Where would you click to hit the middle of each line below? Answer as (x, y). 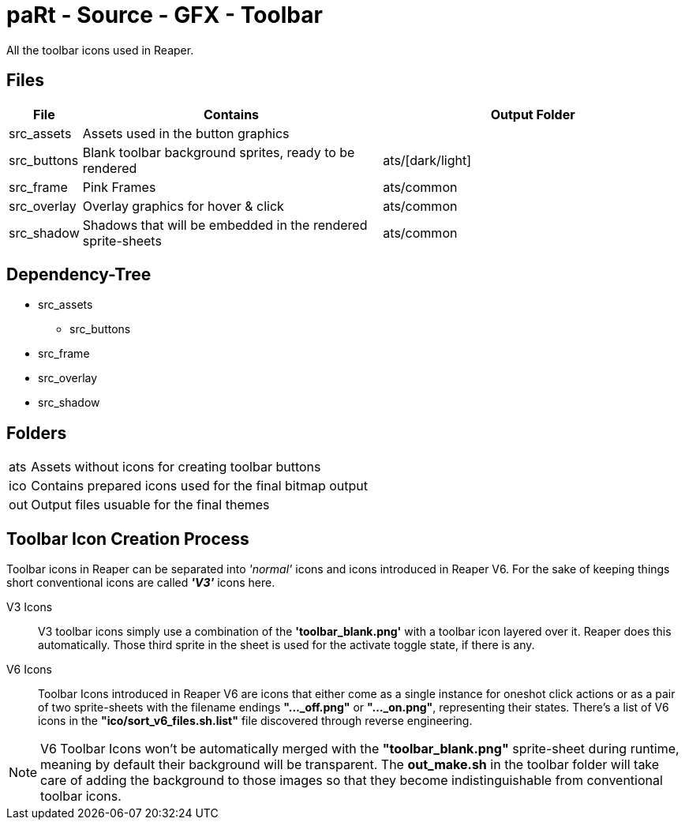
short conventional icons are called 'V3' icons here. (141, 583)
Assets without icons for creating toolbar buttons (176, 467)
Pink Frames (119, 187)
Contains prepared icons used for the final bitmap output (200, 486)
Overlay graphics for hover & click (183, 206)
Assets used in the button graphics (186, 133)
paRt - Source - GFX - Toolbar (165, 15)
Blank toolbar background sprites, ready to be (219, 152)
